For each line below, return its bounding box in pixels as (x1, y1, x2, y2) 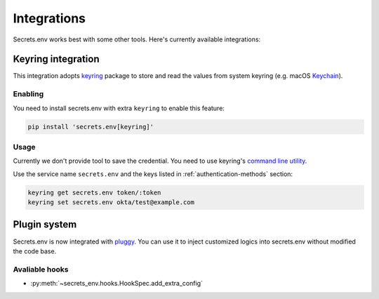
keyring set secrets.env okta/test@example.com (27, 199, 194, 206)
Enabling (13, 89, 44, 99)
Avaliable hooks (13, 264, 69, 274)
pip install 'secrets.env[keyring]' (27, 123, 154, 131)
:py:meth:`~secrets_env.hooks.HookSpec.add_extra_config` (30, 279, 204, 288)
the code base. (13, 246, 57, 255)
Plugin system (13, 218, 77, 231)
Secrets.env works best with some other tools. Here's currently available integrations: (13, 35, 261, 44)
